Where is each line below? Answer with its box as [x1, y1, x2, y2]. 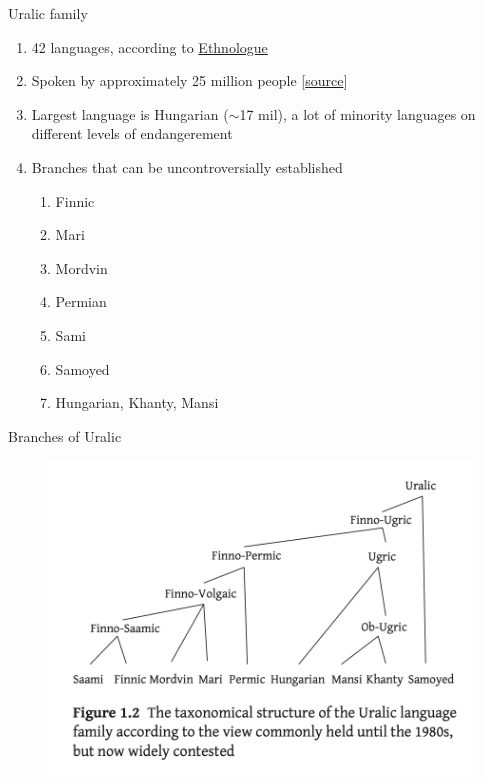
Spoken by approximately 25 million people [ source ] [31, 70, 348, 91]
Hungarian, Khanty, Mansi [55, 392, 219, 413]
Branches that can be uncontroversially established [31, 156, 343, 177]
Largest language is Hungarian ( [31, 103, 229, 124]
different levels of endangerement [31, 123, 233, 144]
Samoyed [55, 358, 110, 379]
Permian [55, 291, 107, 312]
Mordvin [55, 257, 108, 278]
